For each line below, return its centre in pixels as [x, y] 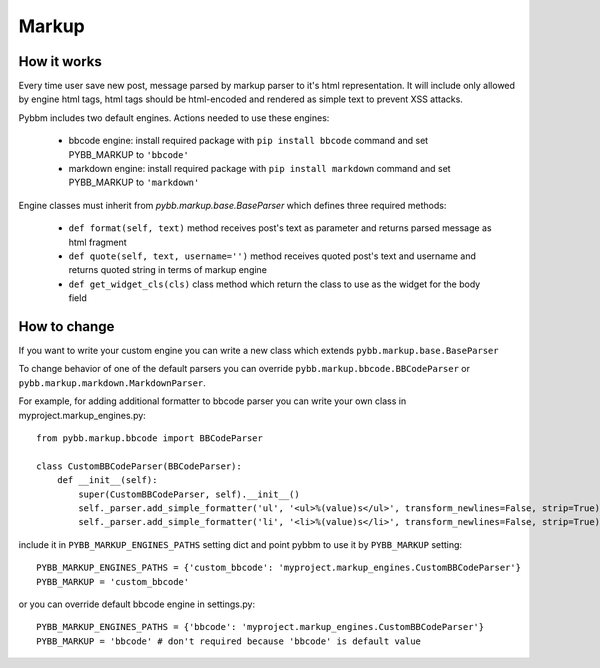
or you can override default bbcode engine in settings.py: [136, 604]
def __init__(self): [107, 480]
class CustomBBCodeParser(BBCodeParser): [139, 466]
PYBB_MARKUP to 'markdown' [134, 182]
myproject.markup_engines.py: [82, 415]
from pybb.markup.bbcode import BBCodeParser [150, 438]
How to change [66, 326]
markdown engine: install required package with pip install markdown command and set [259, 169]
